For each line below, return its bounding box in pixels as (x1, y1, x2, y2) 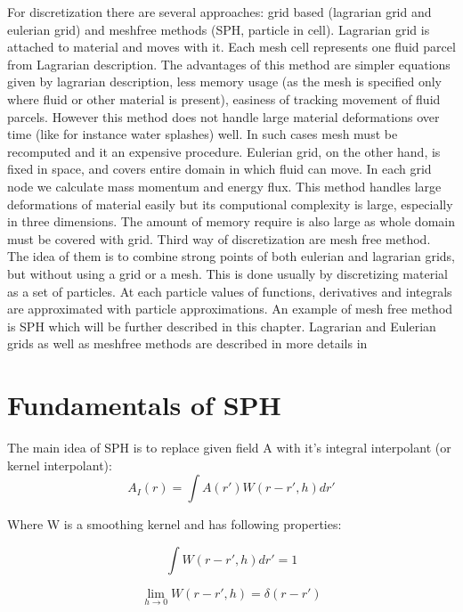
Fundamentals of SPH (7, 387, 281, 423)
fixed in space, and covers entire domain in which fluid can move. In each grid (7, 159, 432, 178)
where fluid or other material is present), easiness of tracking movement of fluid (7, 89, 441, 108)
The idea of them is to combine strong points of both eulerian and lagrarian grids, (7, 247, 455, 265)
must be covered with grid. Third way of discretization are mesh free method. (7, 229, 431, 248)
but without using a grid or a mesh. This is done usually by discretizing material (7, 264, 448, 282)
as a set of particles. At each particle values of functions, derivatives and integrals (7, 282, 452, 300)
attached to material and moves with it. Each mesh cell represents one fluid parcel (7, 37, 456, 56)
